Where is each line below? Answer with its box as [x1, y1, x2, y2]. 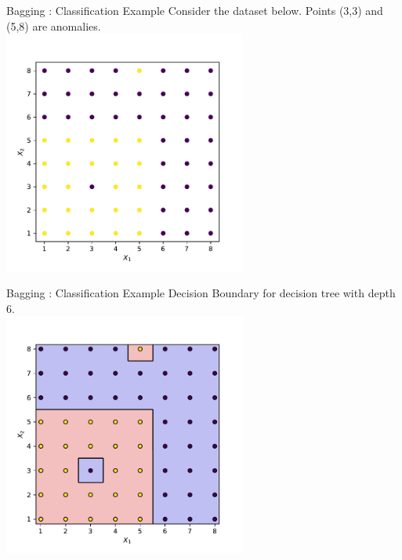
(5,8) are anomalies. [6, 17, 101, 34]
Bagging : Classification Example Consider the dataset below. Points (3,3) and [6, 2, 383, 18]
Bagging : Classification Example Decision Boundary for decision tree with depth [6, 285, 396, 301]
